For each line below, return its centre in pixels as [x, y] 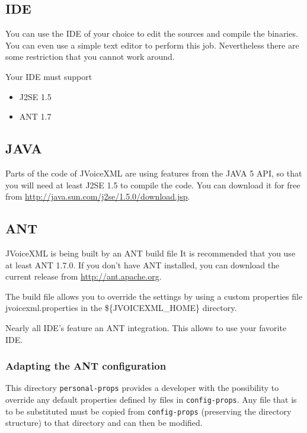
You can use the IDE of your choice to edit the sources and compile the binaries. [152, 33]
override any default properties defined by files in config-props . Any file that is [151, 399]
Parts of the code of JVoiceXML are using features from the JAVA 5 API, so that [154, 173]
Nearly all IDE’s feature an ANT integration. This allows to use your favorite [146, 327]
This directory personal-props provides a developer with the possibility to [142, 388]
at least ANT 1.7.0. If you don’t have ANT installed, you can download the [143, 264]
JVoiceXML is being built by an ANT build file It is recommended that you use [151, 253]
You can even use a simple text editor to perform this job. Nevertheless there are [152, 45]
